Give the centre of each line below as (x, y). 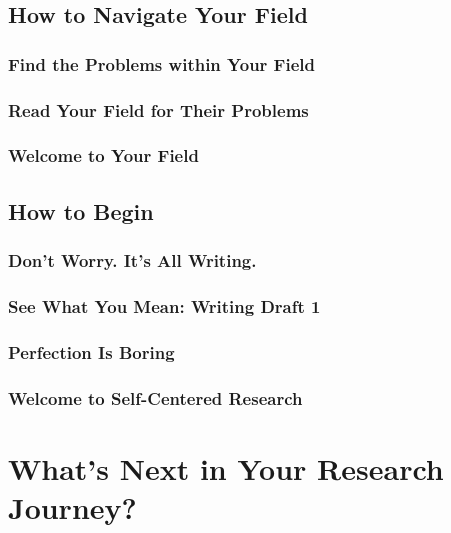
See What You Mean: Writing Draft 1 (164, 305)
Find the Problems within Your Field (161, 63)
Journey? (72, 506)
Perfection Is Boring (91, 351)
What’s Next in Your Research (226, 467)
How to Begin (81, 210)
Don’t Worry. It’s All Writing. (132, 260)
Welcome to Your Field (103, 155)
